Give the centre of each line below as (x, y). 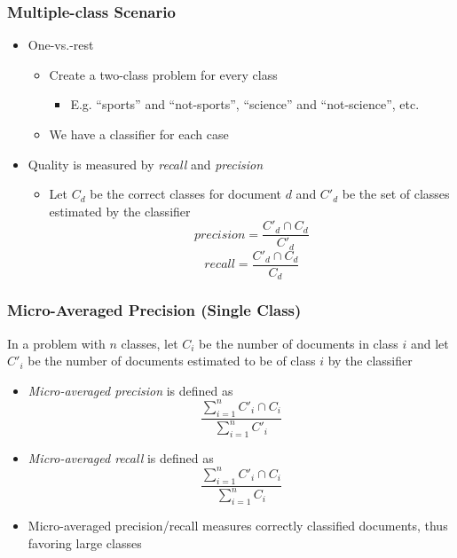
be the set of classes (396, 194)
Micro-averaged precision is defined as (130, 390)
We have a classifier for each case (139, 134)
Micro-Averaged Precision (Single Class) (154, 310)
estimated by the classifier (120, 211)
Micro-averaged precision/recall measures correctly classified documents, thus (238, 525)
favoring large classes (85, 542)
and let (429, 343)
